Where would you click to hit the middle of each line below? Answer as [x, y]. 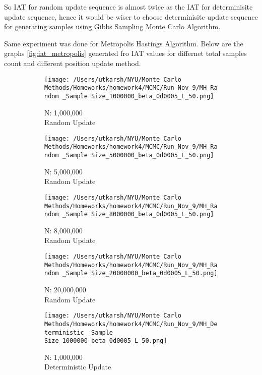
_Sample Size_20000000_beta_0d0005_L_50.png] [140, 273]
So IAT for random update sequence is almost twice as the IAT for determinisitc [128, 7]
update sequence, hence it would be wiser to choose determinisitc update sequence [131, 16]
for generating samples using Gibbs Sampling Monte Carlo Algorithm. [112, 26]
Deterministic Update [78, 367]
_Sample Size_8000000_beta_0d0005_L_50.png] [138, 214]
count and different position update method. [73, 63]
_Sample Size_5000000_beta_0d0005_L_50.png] [138, 155]
